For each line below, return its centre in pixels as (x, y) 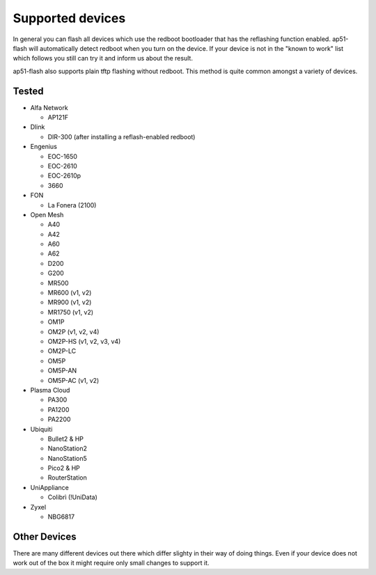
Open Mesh (47, 214)
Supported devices (69, 18)
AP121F (58, 118)
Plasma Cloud (50, 390)
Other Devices (45, 536)
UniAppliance (49, 487)
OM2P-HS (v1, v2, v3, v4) (84, 341)
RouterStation (67, 478)
